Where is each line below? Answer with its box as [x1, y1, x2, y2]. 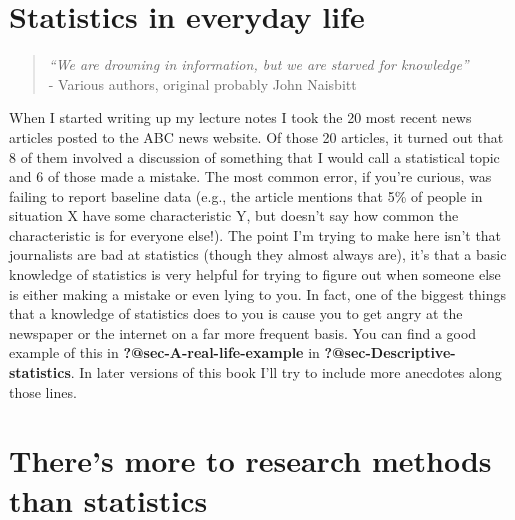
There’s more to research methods [9, 440, 492, 481]
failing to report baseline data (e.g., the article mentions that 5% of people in [9, 185, 483, 206]
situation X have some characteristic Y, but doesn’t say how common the [9, 205, 459, 226]
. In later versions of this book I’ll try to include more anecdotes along [70, 362, 502, 383]
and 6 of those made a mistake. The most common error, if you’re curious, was [9, 166, 492, 187]
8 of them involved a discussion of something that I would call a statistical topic [9, 146, 500, 167]
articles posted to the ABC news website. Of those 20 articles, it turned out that [9, 126, 504, 147]
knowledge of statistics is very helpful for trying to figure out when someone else [9, 264, 501, 285]
